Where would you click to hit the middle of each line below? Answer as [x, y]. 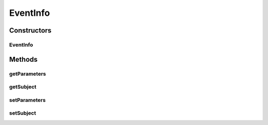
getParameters [28, 74]
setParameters [27, 100]
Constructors [30, 30]
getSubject [23, 87]
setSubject [23, 113]
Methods [23, 59]
